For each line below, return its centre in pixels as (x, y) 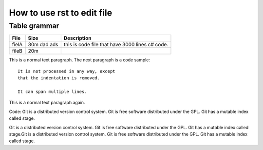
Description (77, 38)
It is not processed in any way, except (66, 71)
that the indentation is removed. (59, 78)
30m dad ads (43, 45)
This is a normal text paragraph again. (47, 103)
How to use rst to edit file (61, 13)
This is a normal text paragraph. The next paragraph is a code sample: (80, 60)
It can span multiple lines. (52, 92)
